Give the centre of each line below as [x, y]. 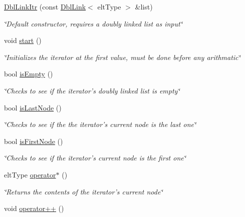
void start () [23, 40]
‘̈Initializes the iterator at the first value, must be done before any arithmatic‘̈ [122, 57]
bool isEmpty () [29, 74]
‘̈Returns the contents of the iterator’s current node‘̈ [83, 191]
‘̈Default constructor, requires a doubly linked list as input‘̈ [93, 23]
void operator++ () [34, 208]
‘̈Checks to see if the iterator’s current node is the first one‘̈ [95, 158]
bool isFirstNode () [34, 141]
